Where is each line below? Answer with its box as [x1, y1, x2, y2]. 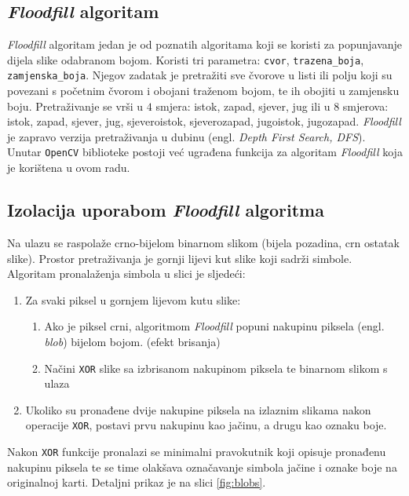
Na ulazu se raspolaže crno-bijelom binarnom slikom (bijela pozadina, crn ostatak [7, 234, 400, 250]
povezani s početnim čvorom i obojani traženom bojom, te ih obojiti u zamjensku [7, 82, 400, 99]
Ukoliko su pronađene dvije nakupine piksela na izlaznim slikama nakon [25, 401, 371, 418]
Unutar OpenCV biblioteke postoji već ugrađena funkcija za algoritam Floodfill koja [7, 144, 403, 160]
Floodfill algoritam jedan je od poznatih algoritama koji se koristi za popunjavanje [7, 36, 403, 53]
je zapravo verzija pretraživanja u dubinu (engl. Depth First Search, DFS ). [7, 128, 366, 144]
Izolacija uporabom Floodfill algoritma [7, 198, 324, 222]
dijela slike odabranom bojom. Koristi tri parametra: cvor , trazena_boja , [7, 51, 364, 67]
